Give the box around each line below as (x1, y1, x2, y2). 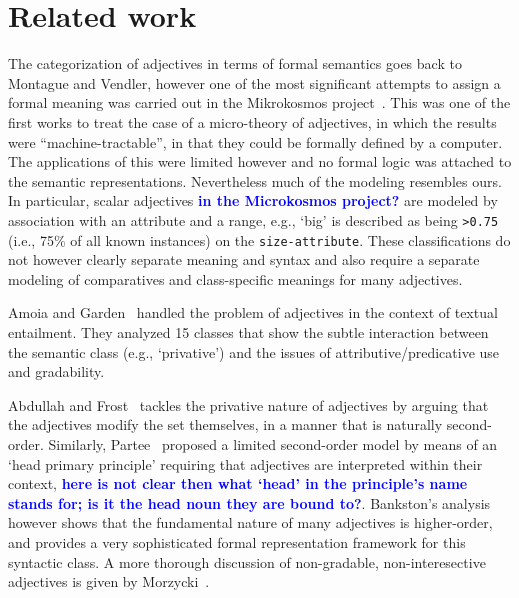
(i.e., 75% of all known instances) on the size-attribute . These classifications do (8, 229, 511, 250)
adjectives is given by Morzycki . (8, 571, 210, 592)
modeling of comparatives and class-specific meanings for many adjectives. (8, 268, 463, 289)
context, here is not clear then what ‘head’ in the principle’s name (8, 473, 468, 494)
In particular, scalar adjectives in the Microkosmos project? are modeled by (8, 190, 498, 211)
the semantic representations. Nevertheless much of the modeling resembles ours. (8, 170, 502, 191)
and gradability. (8, 361, 105, 382)
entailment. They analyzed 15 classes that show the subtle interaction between (8, 321, 489, 342)
